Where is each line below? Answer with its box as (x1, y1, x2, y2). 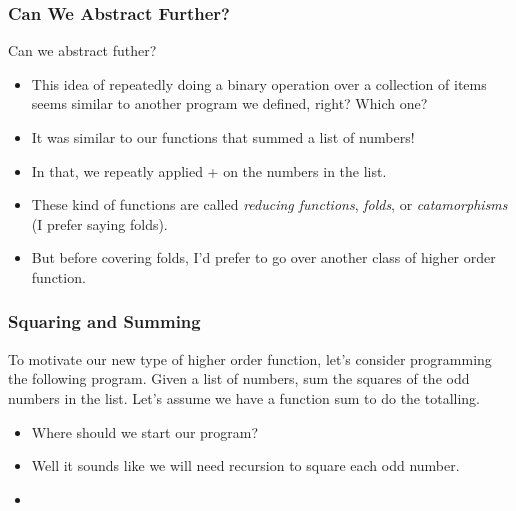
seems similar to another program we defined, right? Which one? (31, 93, 428, 114)
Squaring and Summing (8, 309, 201, 334)
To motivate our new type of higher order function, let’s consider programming (8, 348, 492, 369)
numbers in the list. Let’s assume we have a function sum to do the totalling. (8, 387, 480, 408)
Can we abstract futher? (8, 40, 157, 61)
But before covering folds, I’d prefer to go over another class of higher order (31, 247, 496, 268)
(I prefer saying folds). (31, 213, 168, 234)
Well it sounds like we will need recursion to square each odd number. (31, 455, 460, 476)
